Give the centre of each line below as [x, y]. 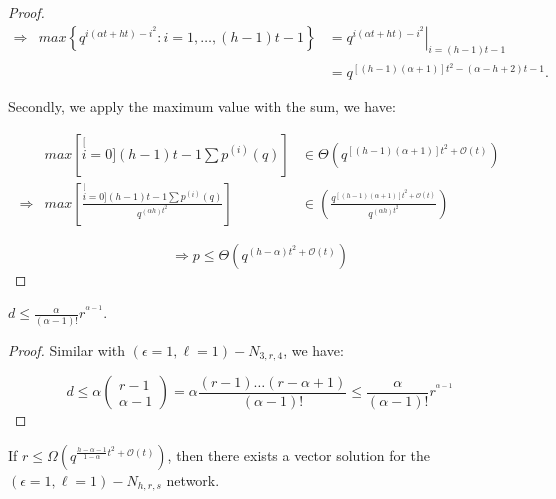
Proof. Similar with [67, 349]
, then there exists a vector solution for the [299, 454]
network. [193, 479]
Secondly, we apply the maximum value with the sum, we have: [202, 106]
